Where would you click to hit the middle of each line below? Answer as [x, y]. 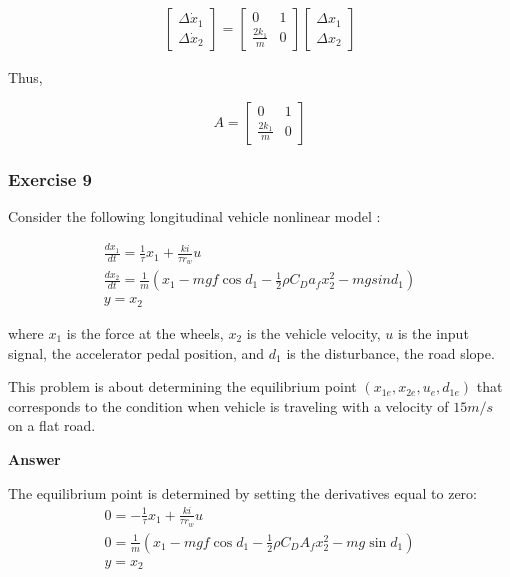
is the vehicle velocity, [313, 332]
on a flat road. [52, 425]
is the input [433, 332]
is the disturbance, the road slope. [390, 352]
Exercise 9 [50, 178]
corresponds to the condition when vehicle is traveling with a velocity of [228, 405]
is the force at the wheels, [145, 332]
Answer [34, 458]
